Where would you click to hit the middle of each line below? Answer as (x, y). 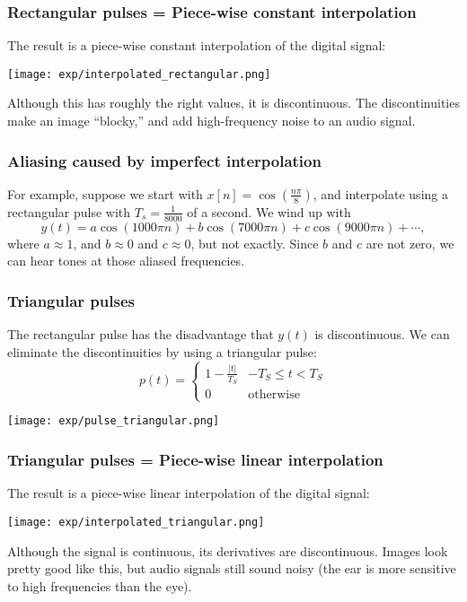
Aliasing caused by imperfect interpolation (164, 160)
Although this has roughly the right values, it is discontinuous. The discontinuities (233, 103)
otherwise (274, 395)
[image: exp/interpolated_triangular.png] (136, 522)
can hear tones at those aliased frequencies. (126, 261)
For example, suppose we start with (105, 193)
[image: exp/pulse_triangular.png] (114, 421)
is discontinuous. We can (382, 334)
